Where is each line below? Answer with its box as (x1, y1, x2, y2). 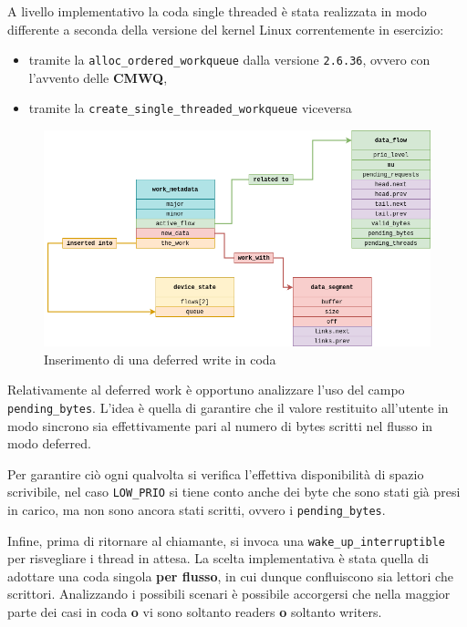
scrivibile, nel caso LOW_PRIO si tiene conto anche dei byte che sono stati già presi (7, 482, 461, 501)
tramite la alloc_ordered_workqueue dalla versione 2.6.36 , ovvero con (28, 50, 431, 69)
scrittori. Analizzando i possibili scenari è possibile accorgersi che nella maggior (7, 584, 451, 603)
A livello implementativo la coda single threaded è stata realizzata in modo (7, 2, 427, 20)
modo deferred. (7, 434, 91, 453)
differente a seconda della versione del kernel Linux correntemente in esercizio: (7, 19, 444, 38)
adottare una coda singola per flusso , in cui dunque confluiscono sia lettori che (7, 566, 453, 585)
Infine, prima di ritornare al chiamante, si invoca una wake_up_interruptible (7, 530, 445, 550)
